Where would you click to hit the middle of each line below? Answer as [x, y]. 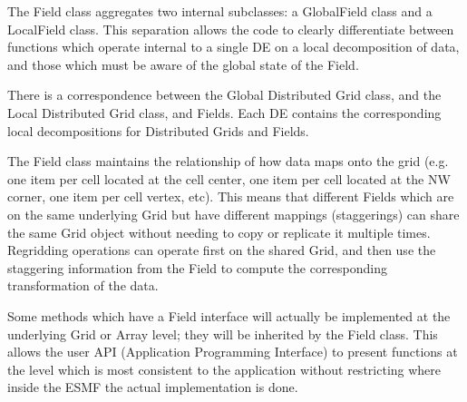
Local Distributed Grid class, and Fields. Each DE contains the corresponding [224, 112]
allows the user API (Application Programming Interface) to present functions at [233, 352]
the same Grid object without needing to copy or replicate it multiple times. [219, 232]
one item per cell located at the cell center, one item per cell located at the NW [229, 178]
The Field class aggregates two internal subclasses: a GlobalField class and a [220, 11]
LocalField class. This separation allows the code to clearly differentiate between [231, 29]
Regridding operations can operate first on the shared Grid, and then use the [222, 250]
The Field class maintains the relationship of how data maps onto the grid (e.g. [228, 161]
